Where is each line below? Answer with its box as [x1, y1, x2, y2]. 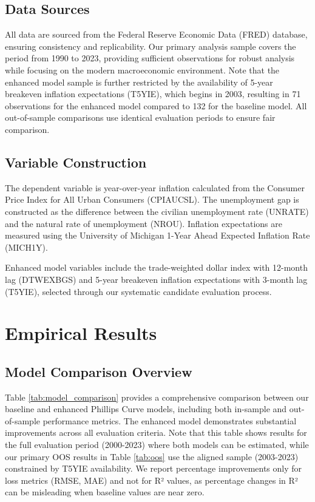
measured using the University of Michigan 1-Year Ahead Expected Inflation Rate [5, 229, 310, 242]
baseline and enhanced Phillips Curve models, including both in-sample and [5, 402, 287, 415]
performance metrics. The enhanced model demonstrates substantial [42, 414, 297, 427]
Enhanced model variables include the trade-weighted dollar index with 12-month [5, 261, 308, 274]
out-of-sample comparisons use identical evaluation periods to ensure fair [5, 111, 276, 124]
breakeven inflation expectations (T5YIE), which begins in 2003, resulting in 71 [5, 87, 301, 100]
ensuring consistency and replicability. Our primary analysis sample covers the [5, 39, 296, 52]
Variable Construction [5, 152, 147, 171]
